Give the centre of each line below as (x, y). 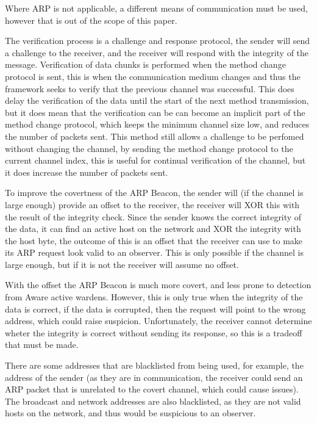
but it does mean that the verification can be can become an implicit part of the (155, 112)
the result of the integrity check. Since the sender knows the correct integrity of (153, 216)
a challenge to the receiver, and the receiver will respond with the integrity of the (157, 52)
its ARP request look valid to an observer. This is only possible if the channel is (154, 252)
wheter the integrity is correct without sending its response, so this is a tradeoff (154, 332)
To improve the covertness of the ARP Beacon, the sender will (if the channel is (154, 193)
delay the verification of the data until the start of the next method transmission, (157, 100)
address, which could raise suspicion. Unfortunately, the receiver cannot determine (158, 321)
